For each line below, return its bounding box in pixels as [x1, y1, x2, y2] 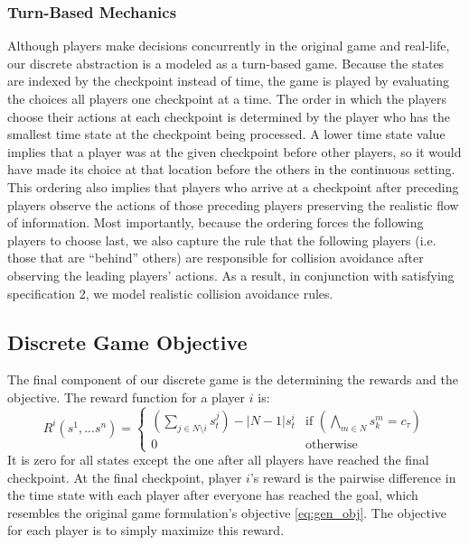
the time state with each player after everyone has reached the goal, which [7, 485, 418, 504]
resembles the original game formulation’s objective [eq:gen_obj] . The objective [7, 503, 447, 522]
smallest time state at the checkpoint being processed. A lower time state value [7, 125, 446, 143]
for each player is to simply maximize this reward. [7, 521, 285, 540]
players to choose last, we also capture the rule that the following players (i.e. [7, 230, 436, 249]
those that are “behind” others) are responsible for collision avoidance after [7, 248, 424, 267]
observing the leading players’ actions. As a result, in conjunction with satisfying [7, 265, 455, 284]
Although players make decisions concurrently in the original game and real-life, [7, 36, 450, 55]
